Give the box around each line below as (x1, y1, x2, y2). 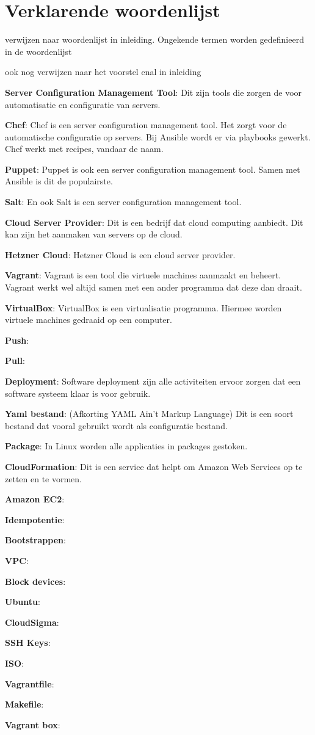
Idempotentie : (5, 513, 65, 526)
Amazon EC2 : (5, 493, 65, 505)
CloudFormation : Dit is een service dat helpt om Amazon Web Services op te (5, 460, 303, 472)
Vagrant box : (5, 718, 60, 731)
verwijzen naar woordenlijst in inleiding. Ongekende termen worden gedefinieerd (5, 33, 304, 46)
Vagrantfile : (5, 677, 54, 690)
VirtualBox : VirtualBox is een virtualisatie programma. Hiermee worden (5, 301, 282, 314)
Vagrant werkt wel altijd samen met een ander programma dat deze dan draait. (5, 281, 302, 294)
